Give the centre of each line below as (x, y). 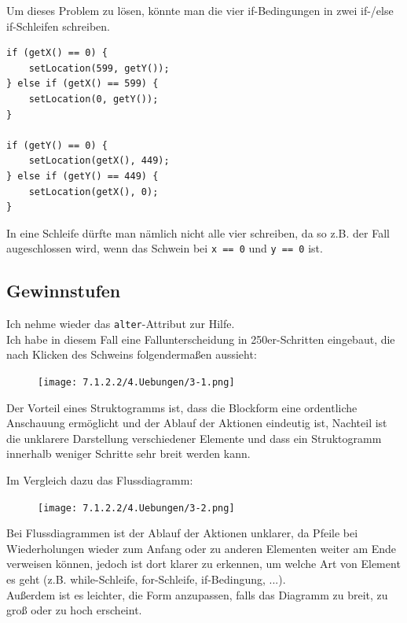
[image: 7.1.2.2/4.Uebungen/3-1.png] (136, 383)
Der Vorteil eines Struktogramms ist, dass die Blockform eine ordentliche (182, 407)
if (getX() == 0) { (57, 53)
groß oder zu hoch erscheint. (74, 610)
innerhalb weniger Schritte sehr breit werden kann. (128, 453)
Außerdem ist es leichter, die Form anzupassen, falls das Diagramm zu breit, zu (197, 594)
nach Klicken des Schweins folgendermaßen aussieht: (132, 354)
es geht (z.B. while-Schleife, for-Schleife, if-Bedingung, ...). (146, 579)
